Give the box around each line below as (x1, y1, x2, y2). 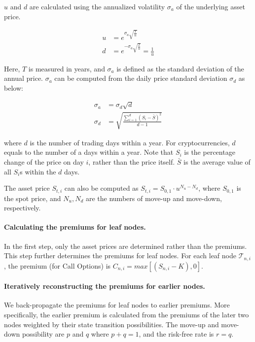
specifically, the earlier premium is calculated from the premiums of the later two (4, 309, 249, 320)
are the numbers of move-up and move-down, (85, 193, 222, 203)
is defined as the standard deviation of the (116, 63, 244, 73)
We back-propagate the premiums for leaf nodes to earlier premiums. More (4, 300, 230, 310)
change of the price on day (4, 156, 84, 167)
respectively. (4, 203, 41, 213)
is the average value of (183, 156, 251, 167)
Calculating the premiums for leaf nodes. (4, 222, 146, 232)
